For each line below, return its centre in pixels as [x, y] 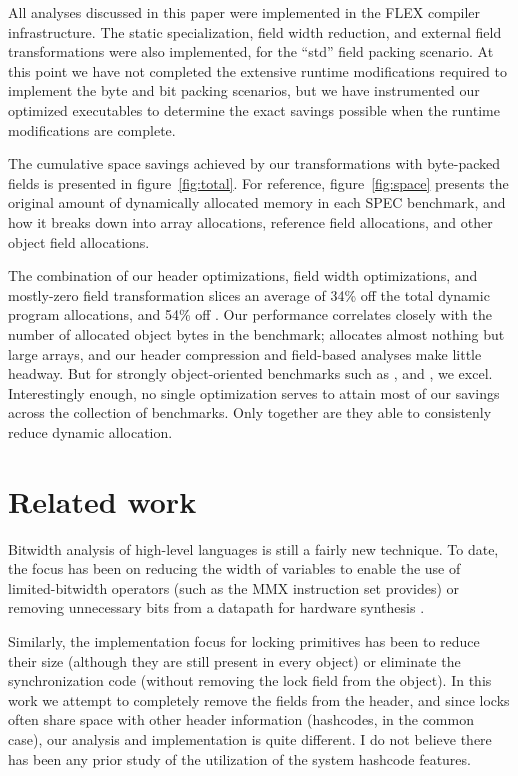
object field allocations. [79, 241]
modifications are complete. [92, 129]
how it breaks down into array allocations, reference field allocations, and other [250, 221]
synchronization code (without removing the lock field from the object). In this [250, 680]
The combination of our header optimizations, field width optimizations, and [243, 275]
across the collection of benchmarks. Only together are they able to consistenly [250, 412]
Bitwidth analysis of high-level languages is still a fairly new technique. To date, [253, 548]
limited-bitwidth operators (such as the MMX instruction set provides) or [234, 587]
